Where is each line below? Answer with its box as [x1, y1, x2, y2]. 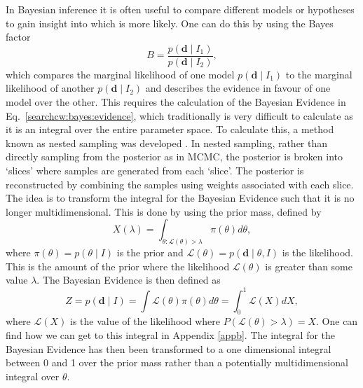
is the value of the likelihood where [69, 314, 220, 328]
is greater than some [265, 258, 352, 273]
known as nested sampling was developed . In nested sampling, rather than [6, 135, 328, 150]
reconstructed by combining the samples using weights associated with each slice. [6, 176, 354, 191]
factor [6, 29, 31, 44]
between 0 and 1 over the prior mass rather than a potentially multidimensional [6, 355, 348, 370]
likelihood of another [6, 81, 95, 95]
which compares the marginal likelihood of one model [6, 67, 235, 81]
